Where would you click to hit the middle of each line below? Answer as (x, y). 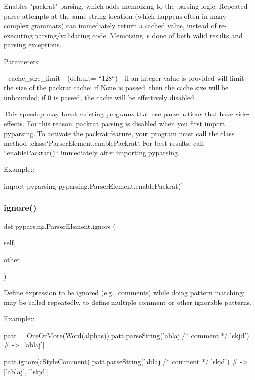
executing (18, 35)
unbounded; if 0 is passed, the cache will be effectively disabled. (100, 97)
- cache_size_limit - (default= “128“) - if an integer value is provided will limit (124, 78)
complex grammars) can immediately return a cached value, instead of (110, 25)
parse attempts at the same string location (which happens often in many (115, 16)
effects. (14, 123)
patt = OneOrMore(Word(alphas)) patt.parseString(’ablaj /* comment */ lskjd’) (127, 335)
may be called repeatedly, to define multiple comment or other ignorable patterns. (128, 302)
